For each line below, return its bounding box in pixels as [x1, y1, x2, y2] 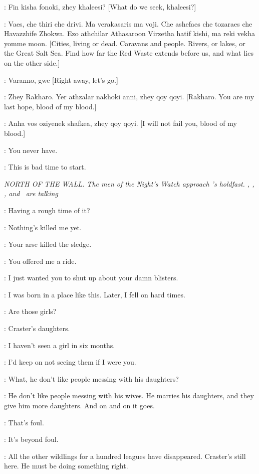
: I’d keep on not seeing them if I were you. [4, 357, 136, 367]
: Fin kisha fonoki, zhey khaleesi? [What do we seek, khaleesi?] [4, 2, 196, 12]
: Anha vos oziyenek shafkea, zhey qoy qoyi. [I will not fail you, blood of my [4, 118, 237, 128]
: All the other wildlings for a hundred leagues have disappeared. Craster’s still [4, 450, 246, 461]
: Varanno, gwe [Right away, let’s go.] [4, 74, 118, 85]
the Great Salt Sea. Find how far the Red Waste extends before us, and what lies [4, 48, 253, 58]
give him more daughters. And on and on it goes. [4, 400, 155, 411]
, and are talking [4, 188, 58, 199]
